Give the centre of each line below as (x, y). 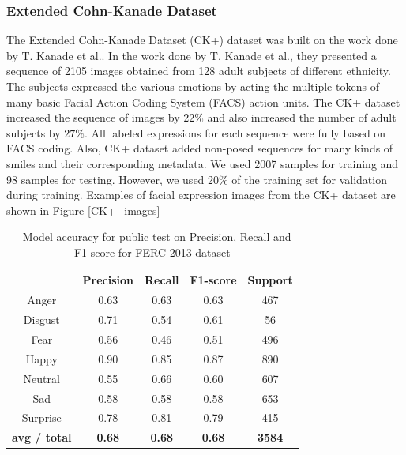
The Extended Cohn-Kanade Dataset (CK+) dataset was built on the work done (202, 40)
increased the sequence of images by (93, 117)
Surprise (41, 417)
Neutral (41, 378)
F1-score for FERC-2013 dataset (152, 252)
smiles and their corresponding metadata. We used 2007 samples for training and (203, 163)
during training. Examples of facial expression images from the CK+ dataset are (201, 195)
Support (270, 279)
